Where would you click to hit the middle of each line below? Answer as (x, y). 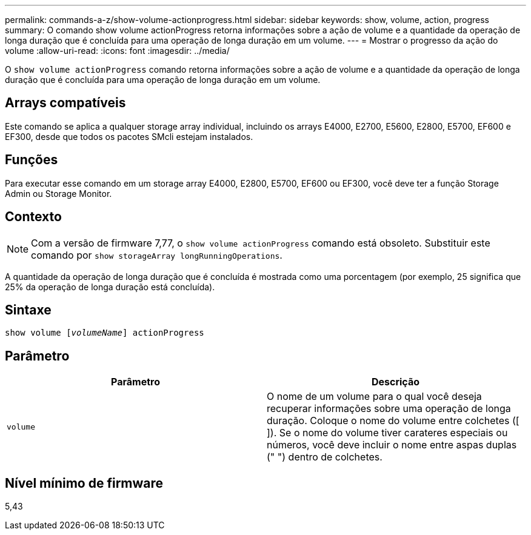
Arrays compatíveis (65, 103)
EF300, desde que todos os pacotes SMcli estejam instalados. (129, 136)
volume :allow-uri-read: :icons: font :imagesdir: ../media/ (117, 51)
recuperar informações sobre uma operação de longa (389, 409)
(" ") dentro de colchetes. (325, 457)
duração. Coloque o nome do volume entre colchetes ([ (393, 421)
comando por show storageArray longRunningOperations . (157, 255)
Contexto (33, 217)
